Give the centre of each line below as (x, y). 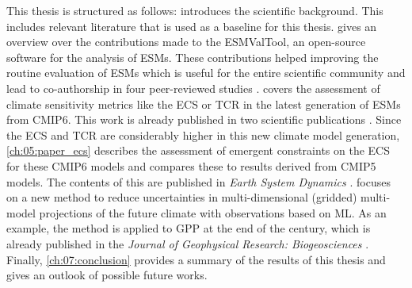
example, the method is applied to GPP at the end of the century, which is (189, 228)
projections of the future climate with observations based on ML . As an (213, 212)
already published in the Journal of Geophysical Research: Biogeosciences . (188, 243)
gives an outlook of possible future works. (107, 275)
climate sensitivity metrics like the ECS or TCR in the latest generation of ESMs (204, 104)
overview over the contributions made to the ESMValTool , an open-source (186, 42)
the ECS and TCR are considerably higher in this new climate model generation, (203, 134)
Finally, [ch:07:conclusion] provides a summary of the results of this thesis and (196, 259)
